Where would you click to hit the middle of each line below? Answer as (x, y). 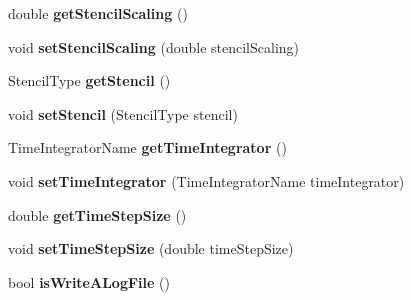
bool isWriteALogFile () (89, 281)
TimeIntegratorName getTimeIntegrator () (147, 147)
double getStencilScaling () (98, 13)
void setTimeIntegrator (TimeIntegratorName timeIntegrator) (206, 180)
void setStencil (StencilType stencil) (123, 113)
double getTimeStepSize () (97, 214)
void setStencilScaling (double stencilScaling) (154, 46)
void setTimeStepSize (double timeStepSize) (151, 248)
